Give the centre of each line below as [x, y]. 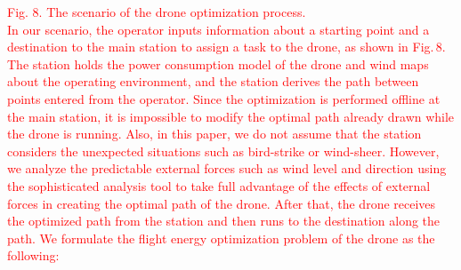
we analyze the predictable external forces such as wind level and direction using [227, 168]
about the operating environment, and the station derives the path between [213, 81]
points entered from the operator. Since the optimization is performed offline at [224, 98]
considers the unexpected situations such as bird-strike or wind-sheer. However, [223, 151]
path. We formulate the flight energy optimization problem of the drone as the [221, 238]
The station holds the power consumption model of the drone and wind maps [218, 64]
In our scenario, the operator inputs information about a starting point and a [218, 29]
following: [33, 255]
